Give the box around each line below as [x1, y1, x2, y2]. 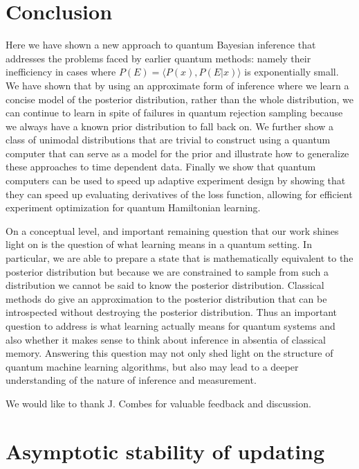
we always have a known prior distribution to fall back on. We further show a [6, 118, 334, 133]
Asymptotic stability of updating [6, 436, 325, 465]
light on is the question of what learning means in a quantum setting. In [6, 237, 312, 251]
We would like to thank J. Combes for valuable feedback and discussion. [6, 396, 311, 410]
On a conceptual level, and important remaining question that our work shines [6, 223, 339, 238]
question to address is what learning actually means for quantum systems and [6, 319, 335, 333]
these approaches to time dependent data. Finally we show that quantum [6, 159, 316, 174]
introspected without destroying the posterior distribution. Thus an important [6, 305, 338, 319]
